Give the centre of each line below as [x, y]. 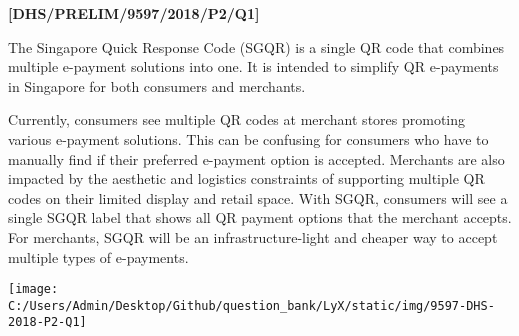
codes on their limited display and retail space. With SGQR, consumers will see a [258, 197]
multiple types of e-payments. [98, 256]
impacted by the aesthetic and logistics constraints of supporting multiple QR [246, 178]
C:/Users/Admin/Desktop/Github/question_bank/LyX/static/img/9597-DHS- [251, 305]
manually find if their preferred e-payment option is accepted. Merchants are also [256, 158]
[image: [33, 289]
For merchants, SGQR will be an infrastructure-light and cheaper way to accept [253, 236]
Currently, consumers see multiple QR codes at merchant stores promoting [237, 119]
